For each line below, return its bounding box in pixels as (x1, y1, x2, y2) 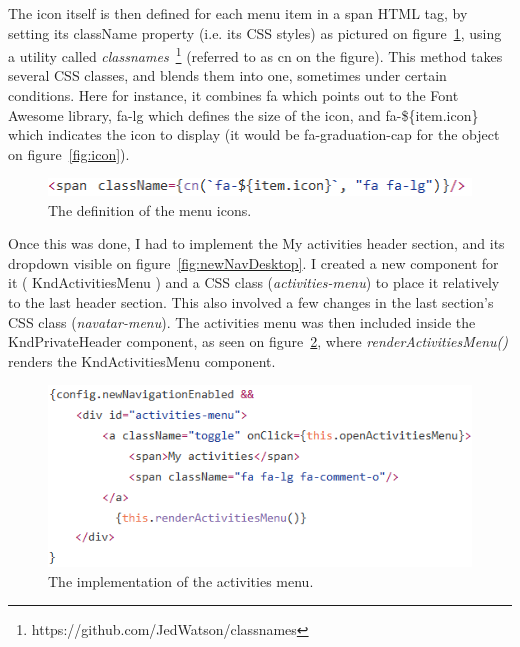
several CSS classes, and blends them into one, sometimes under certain (8, 65, 447, 86)
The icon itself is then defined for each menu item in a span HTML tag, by (8, 3, 468, 23)
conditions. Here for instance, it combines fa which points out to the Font (8, 85, 459, 106)
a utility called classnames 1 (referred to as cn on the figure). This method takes (8, 43, 503, 66)
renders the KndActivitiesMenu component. (8, 350, 276, 371)
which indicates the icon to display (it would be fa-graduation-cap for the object (8, 124, 500, 145)
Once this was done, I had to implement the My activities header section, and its (8, 233, 505, 254)
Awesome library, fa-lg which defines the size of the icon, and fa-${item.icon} (8, 104, 479, 125)
